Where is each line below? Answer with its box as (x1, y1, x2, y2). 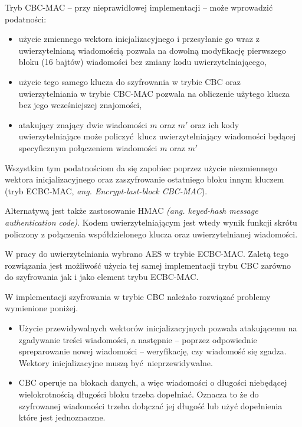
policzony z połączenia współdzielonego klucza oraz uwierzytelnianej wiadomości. (5, 227, 298, 240)
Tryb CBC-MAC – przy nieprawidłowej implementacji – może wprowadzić (5, 1, 273, 13)
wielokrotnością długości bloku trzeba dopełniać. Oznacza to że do (18, 388, 259, 400)
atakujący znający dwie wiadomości (18, 118, 147, 131)
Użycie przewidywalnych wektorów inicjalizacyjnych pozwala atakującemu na (18, 322, 297, 334)
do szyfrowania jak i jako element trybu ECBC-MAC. (5, 270, 199, 283)
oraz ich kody (190, 118, 239, 131)
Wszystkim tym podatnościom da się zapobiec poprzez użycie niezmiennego (5, 161, 277, 174)
